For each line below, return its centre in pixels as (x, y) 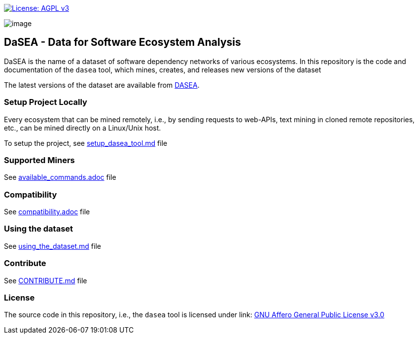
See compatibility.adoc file (47, 212)
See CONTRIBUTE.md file (46, 280)
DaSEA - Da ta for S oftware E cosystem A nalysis (122, 42)
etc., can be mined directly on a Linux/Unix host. (83, 128)
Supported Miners (39, 160)
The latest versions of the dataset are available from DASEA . (102, 85)
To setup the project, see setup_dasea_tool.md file (86, 143)
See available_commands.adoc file (60, 177)
